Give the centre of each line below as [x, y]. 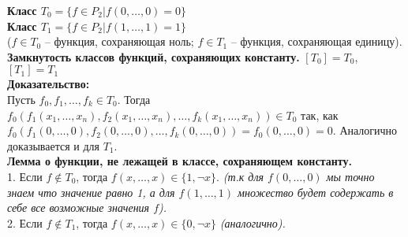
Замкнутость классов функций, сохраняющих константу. [153, 56]
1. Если [25, 176]
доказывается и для [54, 145]
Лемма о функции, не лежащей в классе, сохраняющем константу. [180, 161]
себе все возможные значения [79, 207]
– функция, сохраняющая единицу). [316, 41]
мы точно [350, 176]
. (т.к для [240, 176]
